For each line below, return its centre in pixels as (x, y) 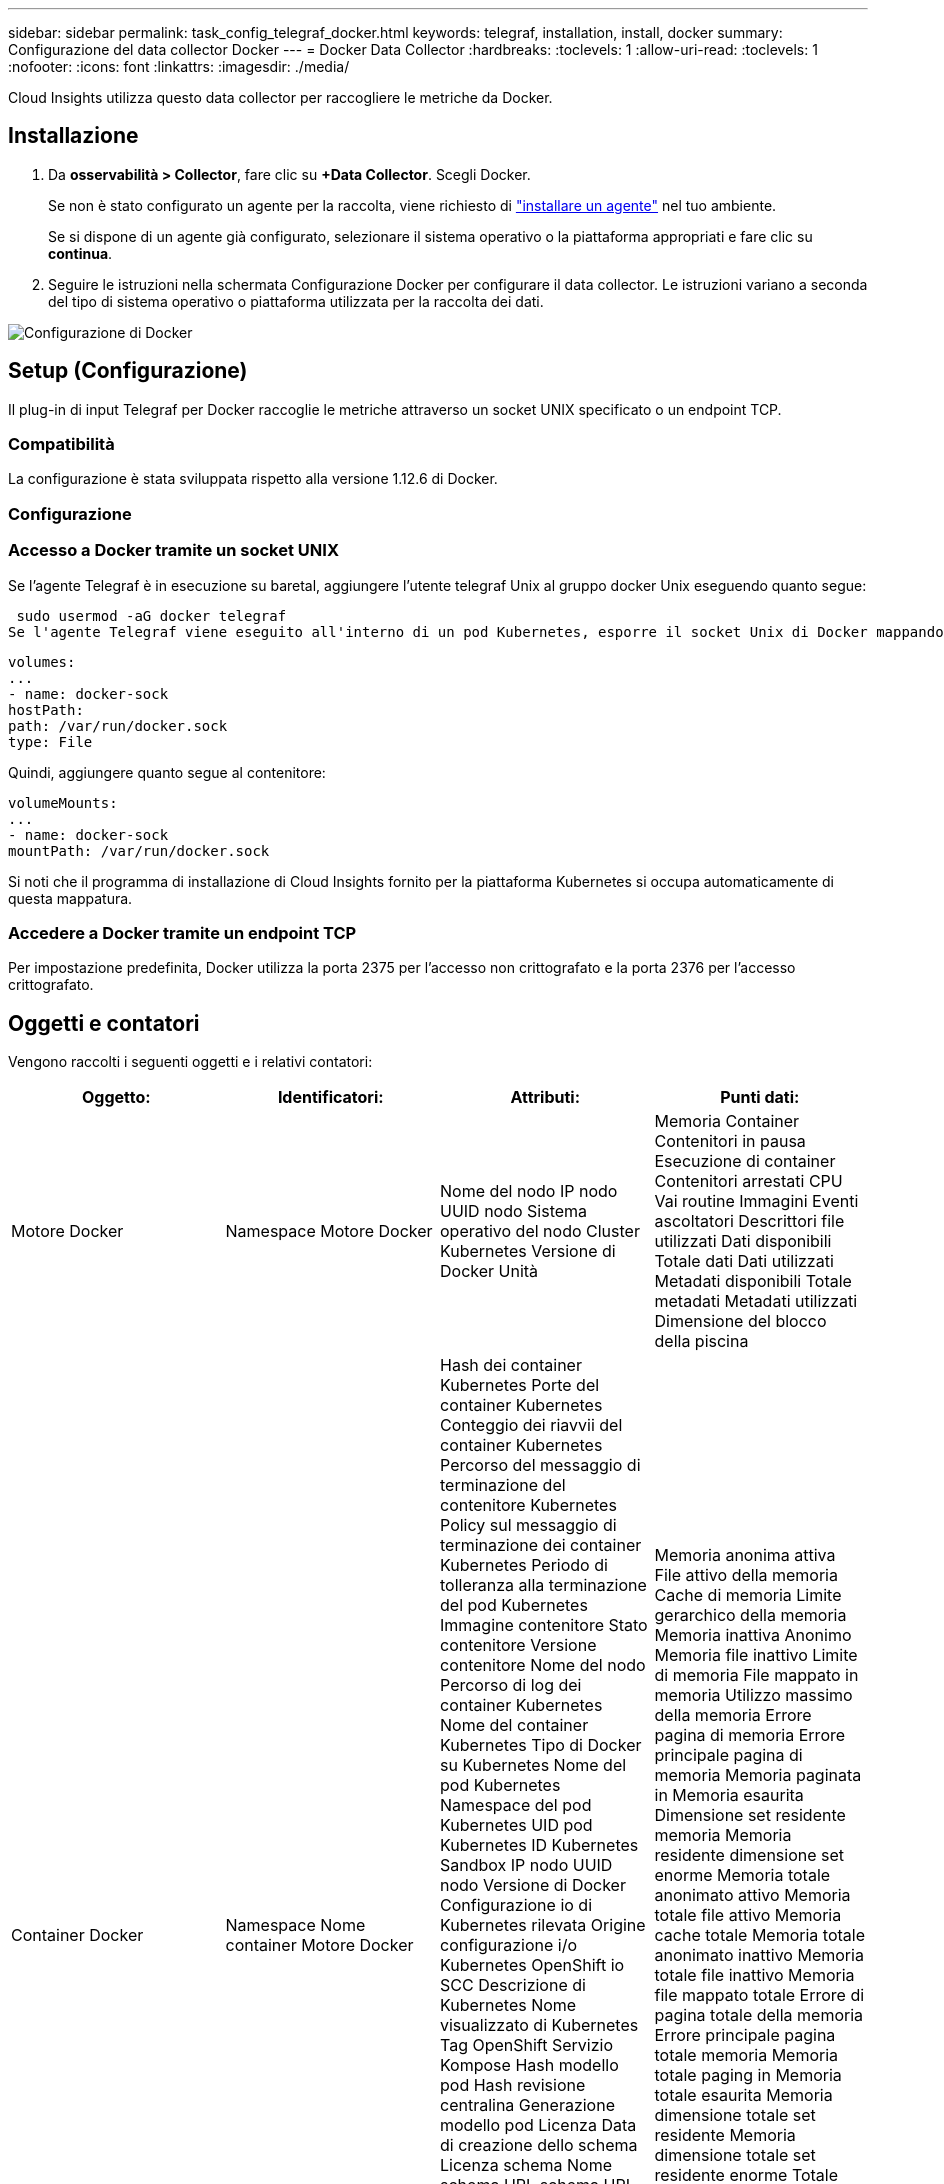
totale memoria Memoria (746, 2055)
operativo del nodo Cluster (540, 1231)
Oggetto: (116, 1097)
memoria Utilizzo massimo (753, 1695)
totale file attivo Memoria (748, 1915)
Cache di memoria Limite (748, 1595)
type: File (50, 741)
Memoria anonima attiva (745, 1555)
